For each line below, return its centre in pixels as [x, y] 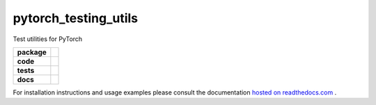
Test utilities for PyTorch [48, 39]
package [32, 52]
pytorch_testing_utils [76, 18]
